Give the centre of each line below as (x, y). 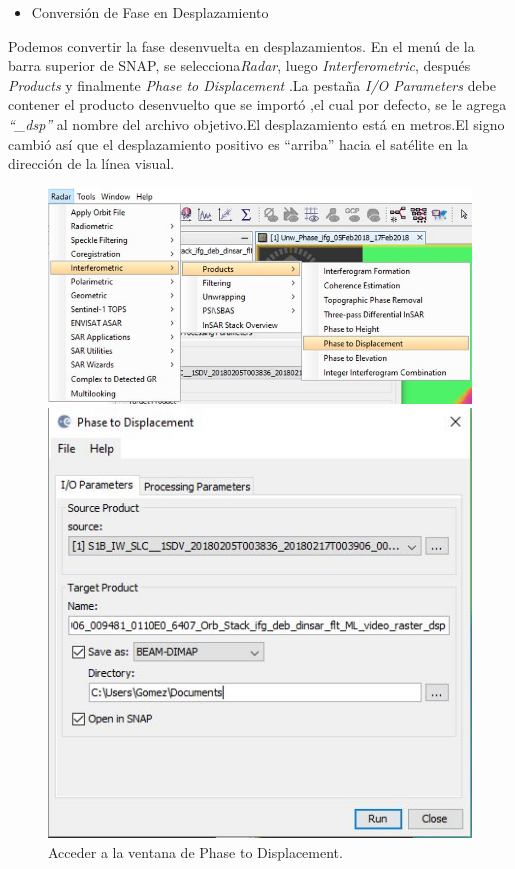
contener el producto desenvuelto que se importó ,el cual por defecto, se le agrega (257, 104)
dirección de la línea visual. (91, 163)
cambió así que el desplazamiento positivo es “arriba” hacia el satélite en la (238, 143)
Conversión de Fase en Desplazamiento (150, 12)
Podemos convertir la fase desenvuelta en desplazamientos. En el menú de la (241, 45)
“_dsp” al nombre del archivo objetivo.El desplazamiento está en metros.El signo (256, 123)
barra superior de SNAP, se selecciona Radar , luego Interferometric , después (239, 65)
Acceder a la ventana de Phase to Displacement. (195, 851)
